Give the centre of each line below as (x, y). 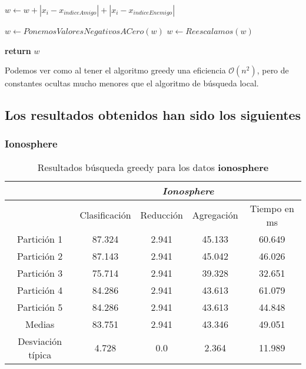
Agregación (215, 215)
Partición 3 (40, 273)
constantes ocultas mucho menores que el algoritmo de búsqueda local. (132, 83)
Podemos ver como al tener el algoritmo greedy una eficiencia (115, 70)
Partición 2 (40, 256)
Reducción (162, 215)
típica (40, 354)
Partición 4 (40, 290)
